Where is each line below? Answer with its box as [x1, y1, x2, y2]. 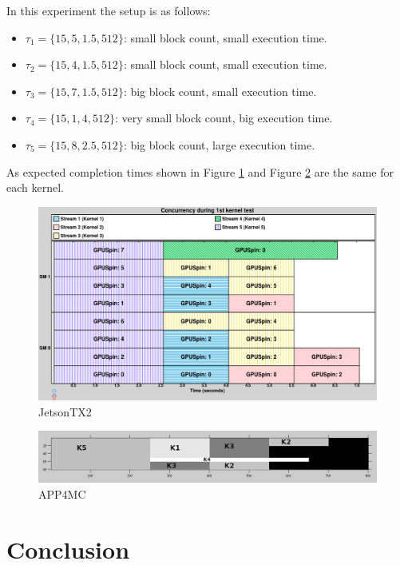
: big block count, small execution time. [123, 82, 317, 99]
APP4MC [38, 485, 86, 502]
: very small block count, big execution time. [114, 109, 333, 126]
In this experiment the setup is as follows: [6, 2, 211, 18]
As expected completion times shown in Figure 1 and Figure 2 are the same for [6, 163, 394, 180]
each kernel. [6, 179, 64, 196]
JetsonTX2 [38, 403, 92, 420]
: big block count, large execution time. [123, 136, 315, 153]
